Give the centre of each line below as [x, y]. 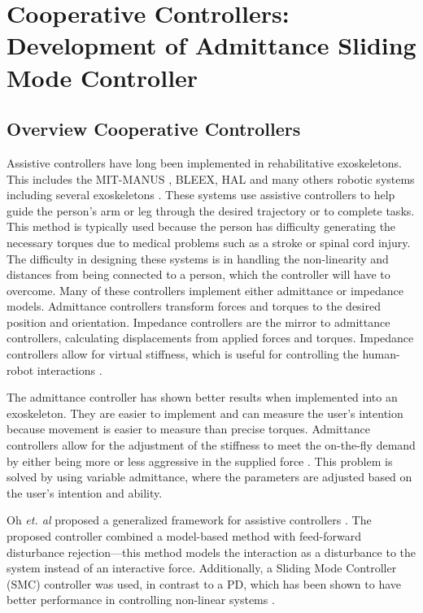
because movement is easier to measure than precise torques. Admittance [188, 429]
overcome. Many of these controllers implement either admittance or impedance [205, 290]
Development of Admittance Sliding [211, 45]
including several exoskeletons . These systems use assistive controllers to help [201, 195]
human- [381, 354]
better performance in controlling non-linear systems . [141, 600]
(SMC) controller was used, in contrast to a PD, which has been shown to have [204, 583]
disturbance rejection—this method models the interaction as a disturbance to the [211, 552]
